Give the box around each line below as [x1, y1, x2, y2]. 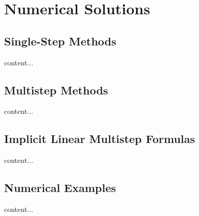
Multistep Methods [4, 82, 108, 98]
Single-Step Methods [4, 33, 117, 49]
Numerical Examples [4, 180, 116, 196]
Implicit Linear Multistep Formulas [4, 131, 195, 147]
